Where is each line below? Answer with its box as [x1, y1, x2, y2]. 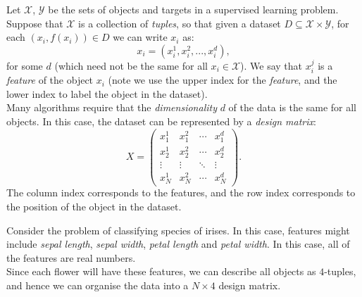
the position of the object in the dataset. [6, 199, 182, 214]
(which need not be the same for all [54, 58, 208, 72]
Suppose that [6, 15, 63, 30]
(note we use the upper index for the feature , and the [108, 72, 337, 87]
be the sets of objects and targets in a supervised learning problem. [48, 2, 339, 16]
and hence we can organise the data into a [6, 278, 189, 293]
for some [6, 58, 43, 72]
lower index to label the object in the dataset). [6, 86, 208, 101]
